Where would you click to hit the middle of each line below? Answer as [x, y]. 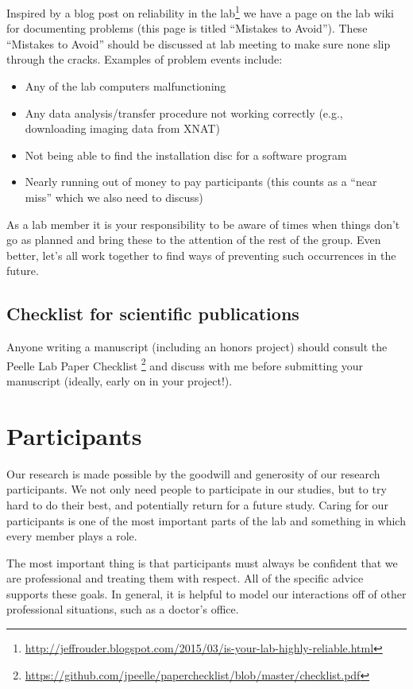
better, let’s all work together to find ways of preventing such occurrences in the [201, 255]
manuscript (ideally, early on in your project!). [120, 381]
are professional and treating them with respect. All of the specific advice [185, 578]
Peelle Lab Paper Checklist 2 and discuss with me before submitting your [185, 364]
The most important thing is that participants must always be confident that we [202, 562]
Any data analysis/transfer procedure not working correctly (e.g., [184, 112]
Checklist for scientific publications [153, 314]
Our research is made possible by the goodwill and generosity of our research [193, 473]
